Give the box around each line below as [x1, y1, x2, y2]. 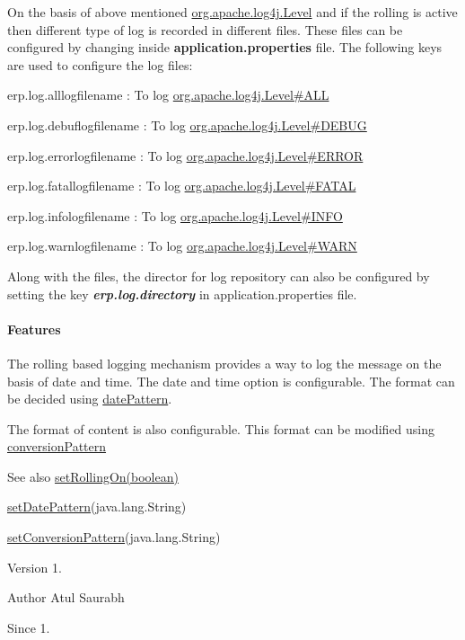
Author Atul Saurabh [7, 588, 125, 607]
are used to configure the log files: [7, 55, 193, 74]
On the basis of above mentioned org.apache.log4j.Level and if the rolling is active [7, 3, 458, 21]
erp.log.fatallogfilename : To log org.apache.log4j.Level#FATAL [7, 176, 356, 195]
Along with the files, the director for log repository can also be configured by [7, 266, 430, 285]
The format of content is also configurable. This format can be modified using [7, 419, 435, 438]
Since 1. [7, 618, 50, 636]
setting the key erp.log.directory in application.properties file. [7, 284, 357, 303]
